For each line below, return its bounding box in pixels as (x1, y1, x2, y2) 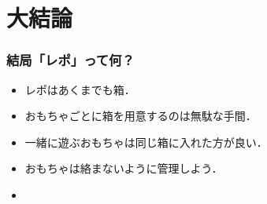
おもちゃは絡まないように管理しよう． (24, 160, 223, 177)
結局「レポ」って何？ (6, 50, 135, 70)
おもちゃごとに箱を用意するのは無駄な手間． (24, 107, 257, 124)
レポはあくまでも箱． (24, 81, 135, 97)
